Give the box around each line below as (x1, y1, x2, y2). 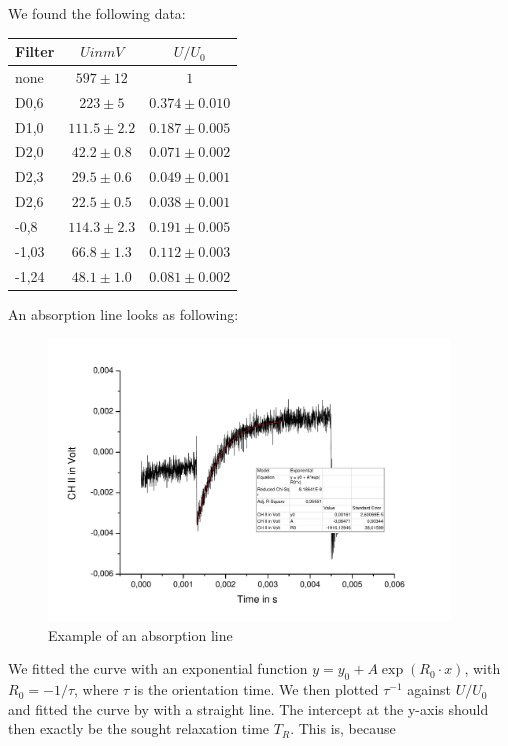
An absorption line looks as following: (8, 303, 239, 324)
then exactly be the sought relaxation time (8, 718, 270, 739)
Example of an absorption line (48, 624, 233, 645)
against (407, 679, 451, 700)
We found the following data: (8, 3, 186, 23)
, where (74, 679, 119, 700)
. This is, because (290, 718, 396, 739)
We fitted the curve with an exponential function (8, 658, 308, 679)
